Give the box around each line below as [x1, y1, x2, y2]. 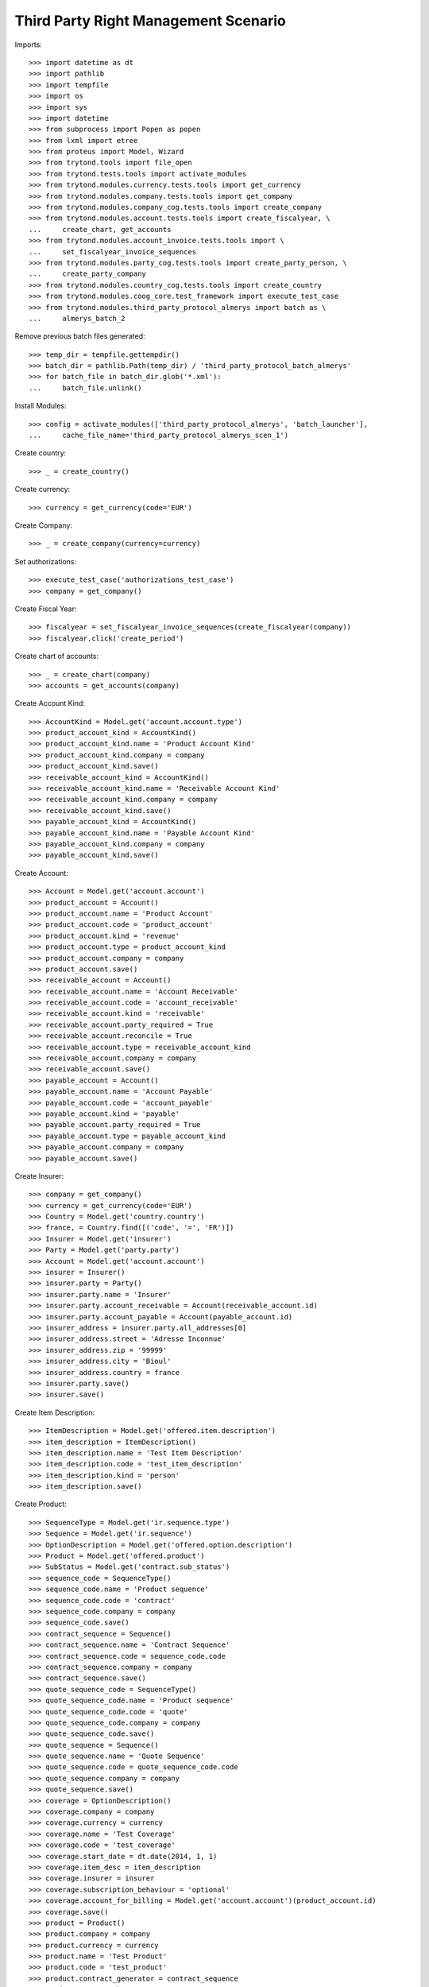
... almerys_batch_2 [29, 314, 126, 323]
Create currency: [14, 485, 71, 494]
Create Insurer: [14, 1171, 64, 1180]
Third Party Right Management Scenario [14, 12, 286, 29]
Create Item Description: [14, 1408, 95, 1417]
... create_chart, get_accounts [29, 225, 172, 234]
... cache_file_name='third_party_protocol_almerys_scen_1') [29, 431, 289, 440]
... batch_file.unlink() [29, 383, 142, 393]
